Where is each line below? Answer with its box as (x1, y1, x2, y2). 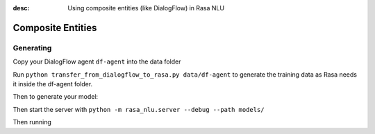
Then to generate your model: (12, 93, 99, 101)
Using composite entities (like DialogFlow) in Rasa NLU (67, 4, 225, 12)
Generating (12, 43, 52, 52)
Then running (12, 118, 52, 126)
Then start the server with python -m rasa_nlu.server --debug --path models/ (12, 105, 265, 113)
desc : (12, 4, 30, 12)
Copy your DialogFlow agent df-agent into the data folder (12, 57, 181, 66)
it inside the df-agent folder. (12, 79, 93, 88)
